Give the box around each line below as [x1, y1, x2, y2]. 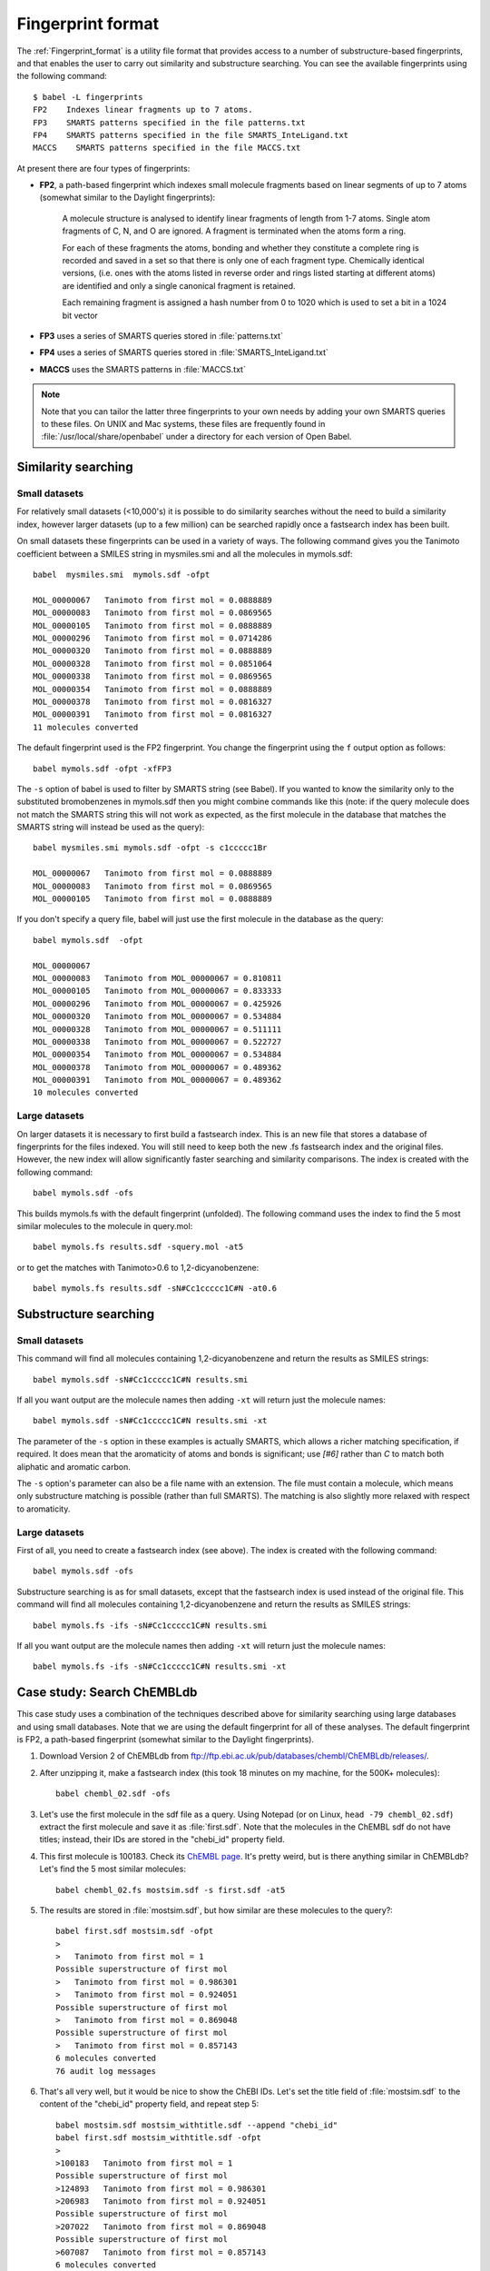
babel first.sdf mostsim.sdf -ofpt [55, 1926, 214, 1937]
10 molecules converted [33, 1087, 139, 1098]
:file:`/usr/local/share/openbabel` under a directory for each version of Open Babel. [41, 431, 352, 442]
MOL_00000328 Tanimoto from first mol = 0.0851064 [33, 659, 272, 669]
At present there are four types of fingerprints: [16, 163, 191, 174]
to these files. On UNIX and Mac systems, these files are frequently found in [41, 418, 326, 429]
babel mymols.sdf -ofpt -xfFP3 [33, 763, 172, 774]
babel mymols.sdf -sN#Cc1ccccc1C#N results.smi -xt [33, 1415, 268, 1426]
